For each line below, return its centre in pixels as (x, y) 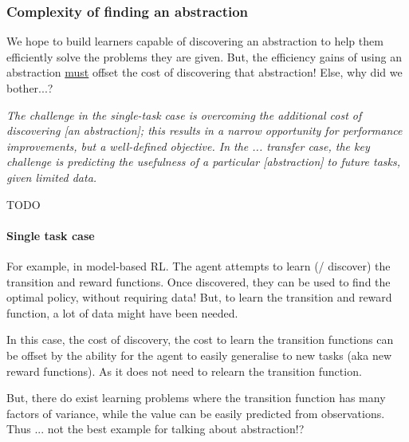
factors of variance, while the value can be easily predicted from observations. (196, 413)
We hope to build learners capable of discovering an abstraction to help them (195, 41)
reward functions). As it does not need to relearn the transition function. (184, 371)
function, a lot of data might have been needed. (122, 312)
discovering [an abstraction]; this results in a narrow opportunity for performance (204, 130)
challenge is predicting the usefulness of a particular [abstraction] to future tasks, (204, 162)
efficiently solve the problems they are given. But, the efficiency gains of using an (204, 56)
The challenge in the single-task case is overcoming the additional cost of (184, 114)
